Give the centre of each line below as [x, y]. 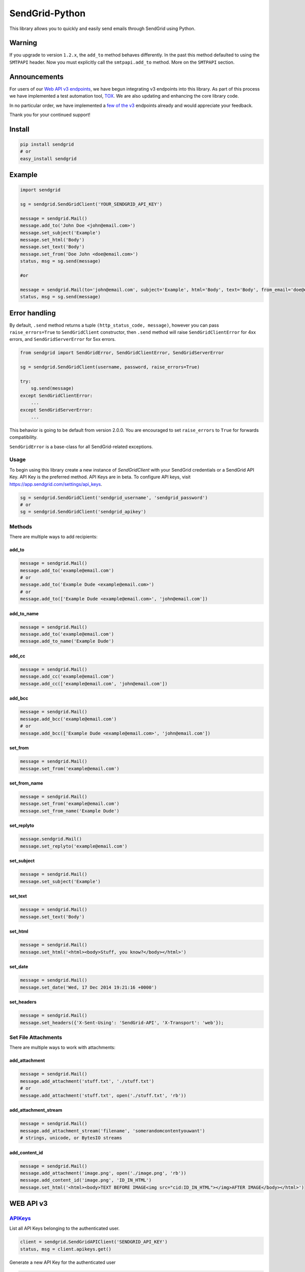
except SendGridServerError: [56, 410]
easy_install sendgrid [48, 158]
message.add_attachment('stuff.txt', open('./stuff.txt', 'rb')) [103, 1095]
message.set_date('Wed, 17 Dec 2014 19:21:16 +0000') [88, 987]
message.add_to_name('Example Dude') [67, 641]
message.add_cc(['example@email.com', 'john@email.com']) [94, 684]
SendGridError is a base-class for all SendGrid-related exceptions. [81, 446]
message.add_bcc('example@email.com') [68, 719]
